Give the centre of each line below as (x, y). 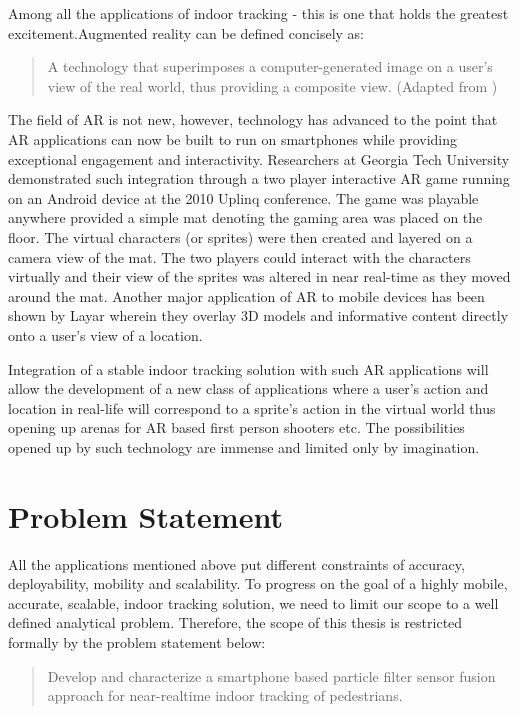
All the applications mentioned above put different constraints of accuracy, (236, 563)
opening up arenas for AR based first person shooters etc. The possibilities (236, 427)
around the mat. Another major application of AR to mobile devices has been (246, 295)
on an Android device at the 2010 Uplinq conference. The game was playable (243, 197)
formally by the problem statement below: (137, 641)
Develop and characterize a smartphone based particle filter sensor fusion (271, 675)
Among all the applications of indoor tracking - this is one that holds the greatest (258, 13)
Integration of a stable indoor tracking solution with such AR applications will (248, 368)
